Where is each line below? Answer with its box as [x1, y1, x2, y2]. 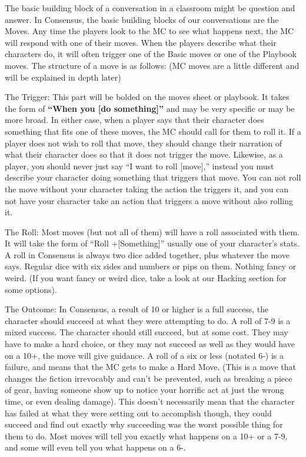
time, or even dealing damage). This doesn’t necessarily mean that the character [5, 395, 295, 407]
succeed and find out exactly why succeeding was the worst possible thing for [5, 418, 283, 431]
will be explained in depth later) [5, 71, 121, 83]
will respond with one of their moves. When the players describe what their [5, 36, 277, 48]
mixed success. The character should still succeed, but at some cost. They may [5, 326, 288, 338]
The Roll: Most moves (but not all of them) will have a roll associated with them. [5, 225, 300, 238]
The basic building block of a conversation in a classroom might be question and [5, 2, 295, 14]
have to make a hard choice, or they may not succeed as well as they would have [5, 338, 295, 350]
